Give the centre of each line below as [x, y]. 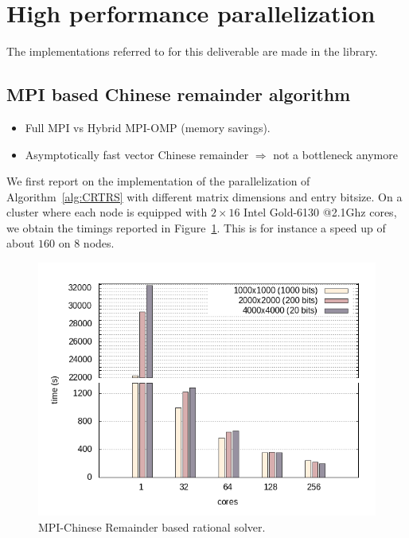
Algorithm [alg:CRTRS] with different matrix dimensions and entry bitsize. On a [204, 196]
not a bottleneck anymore [335, 154]
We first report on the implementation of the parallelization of [158, 181]
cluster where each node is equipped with [107, 212]
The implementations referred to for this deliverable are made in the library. [192, 51]
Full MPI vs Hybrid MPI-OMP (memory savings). [148, 127]
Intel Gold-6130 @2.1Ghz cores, [320, 212]
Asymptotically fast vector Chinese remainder [137, 154]
